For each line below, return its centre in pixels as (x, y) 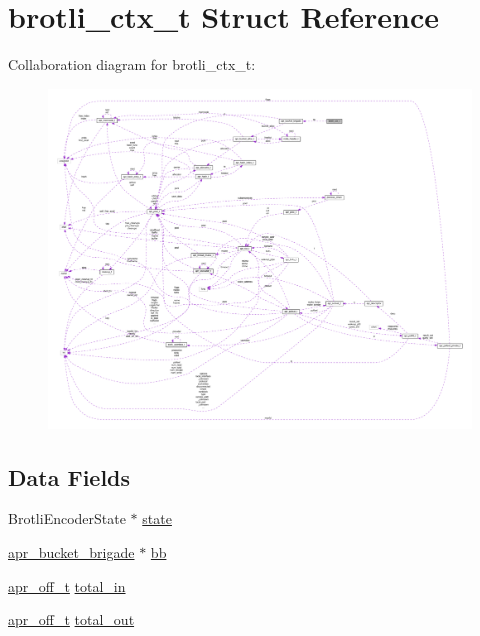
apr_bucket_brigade (71, 552)
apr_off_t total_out (71, 619)
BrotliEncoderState (67, 518)
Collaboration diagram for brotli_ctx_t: (132, 64)
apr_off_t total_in (67, 585)
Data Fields (69, 476)
